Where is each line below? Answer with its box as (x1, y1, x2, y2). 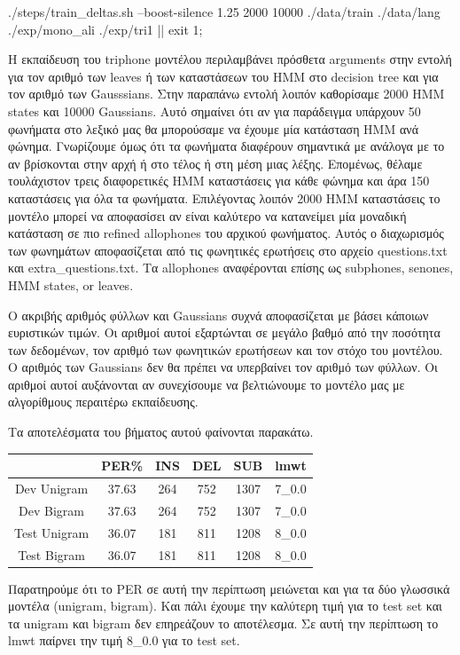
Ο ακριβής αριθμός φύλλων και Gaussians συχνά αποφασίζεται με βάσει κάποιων (8, 305, 429, 324)
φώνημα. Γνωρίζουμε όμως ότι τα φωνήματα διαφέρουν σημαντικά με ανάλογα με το (8, 137, 445, 155)
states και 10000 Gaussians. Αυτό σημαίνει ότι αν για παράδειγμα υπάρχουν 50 (8, 101, 421, 120)
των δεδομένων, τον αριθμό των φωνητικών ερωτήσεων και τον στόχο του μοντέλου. (8, 340, 443, 359)
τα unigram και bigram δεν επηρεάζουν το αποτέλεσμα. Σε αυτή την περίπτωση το (8, 613, 439, 632)
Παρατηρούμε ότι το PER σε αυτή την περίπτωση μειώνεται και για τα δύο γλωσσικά (8, 579, 450, 597)
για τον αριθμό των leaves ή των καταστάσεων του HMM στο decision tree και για (8, 67, 439, 85)
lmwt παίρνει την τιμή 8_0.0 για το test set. (8, 631, 240, 650)
